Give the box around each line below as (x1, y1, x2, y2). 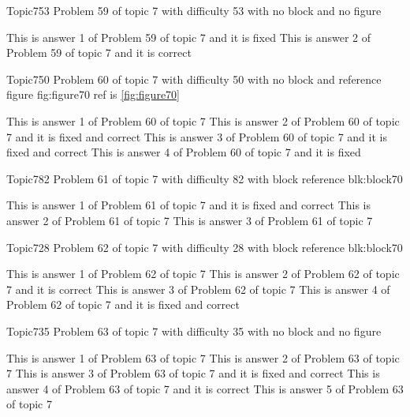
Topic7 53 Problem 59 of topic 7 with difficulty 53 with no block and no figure (6, 2, 382, 18)
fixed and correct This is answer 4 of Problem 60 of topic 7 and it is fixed (6, 144, 361, 160)
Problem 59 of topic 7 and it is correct (6, 44, 192, 61)
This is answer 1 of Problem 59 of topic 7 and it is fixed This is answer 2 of (6, 28, 371, 45)
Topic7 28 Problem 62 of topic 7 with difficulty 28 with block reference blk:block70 (6, 239, 403, 255)
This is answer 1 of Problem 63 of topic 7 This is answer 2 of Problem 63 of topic (6, 349, 400, 366)
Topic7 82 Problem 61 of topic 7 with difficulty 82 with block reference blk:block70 (6, 170, 403, 186)
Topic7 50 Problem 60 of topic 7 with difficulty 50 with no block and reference (6, 70, 382, 87)
